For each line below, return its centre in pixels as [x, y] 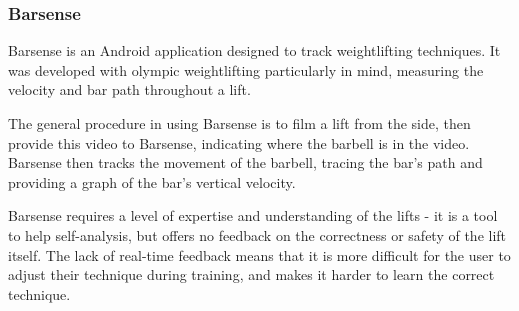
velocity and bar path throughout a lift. [129, 89]
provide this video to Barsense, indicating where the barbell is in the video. [239, 142]
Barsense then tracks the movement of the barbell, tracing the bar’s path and [245, 162]
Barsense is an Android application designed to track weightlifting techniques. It [254, 50]
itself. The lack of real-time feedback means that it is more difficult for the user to [259, 254]
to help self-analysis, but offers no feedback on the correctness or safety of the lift [257, 234]
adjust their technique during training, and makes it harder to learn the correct [251, 274]
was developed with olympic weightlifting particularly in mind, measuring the [246, 69]
